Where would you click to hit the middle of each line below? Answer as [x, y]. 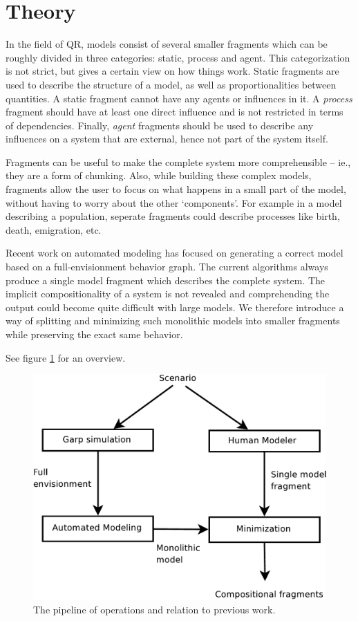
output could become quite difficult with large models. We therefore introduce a [175, 307]
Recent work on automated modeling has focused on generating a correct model [175, 253]
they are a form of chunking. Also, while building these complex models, [159, 175]
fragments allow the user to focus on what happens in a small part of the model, [176, 189]
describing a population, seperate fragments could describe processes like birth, [173, 216]
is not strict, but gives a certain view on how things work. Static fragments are [172, 71]
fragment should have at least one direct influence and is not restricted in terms [175, 112]
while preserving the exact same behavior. [94, 334]
